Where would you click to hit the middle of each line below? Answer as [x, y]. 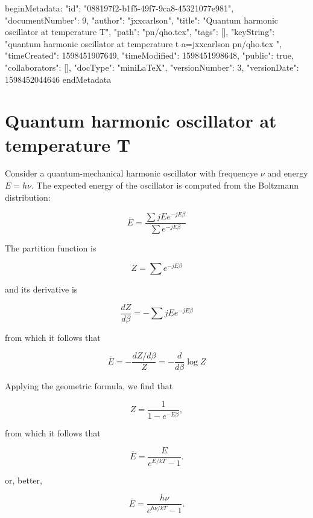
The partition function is [51, 248]
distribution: [28, 197]
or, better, [24, 480]
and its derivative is [41, 289]
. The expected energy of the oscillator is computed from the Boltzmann [165, 185]
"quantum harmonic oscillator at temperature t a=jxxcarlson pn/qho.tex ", [143, 43]
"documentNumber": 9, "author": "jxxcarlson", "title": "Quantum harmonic [142, 20]
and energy [288, 173]
